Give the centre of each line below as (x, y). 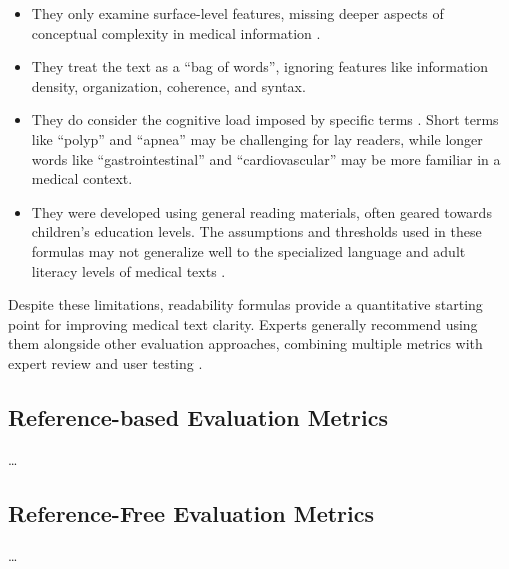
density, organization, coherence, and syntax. (168, 85)
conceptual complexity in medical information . (176, 32)
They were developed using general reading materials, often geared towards (261, 211)
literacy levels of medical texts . (128, 270)
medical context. (82, 178)
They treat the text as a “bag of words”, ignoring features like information (259, 66)
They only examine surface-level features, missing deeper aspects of (237, 13)
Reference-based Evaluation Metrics (198, 416)
